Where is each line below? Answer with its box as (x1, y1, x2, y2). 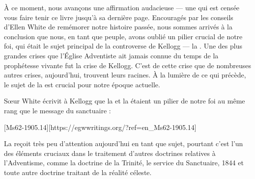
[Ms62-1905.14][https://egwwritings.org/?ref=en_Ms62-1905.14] (4, 122, 197, 132)
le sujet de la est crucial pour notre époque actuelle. (4, 79, 160, 89)
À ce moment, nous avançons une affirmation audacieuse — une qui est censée (4, 2, 240, 12)
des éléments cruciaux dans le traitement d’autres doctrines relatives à (4, 148, 216, 158)
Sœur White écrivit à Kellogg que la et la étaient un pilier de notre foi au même (4, 96, 245, 106)
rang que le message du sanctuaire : (4, 105, 111, 115)
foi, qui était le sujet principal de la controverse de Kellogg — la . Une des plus (4, 41, 242, 51)
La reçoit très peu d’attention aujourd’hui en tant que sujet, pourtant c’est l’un (4, 138, 243, 149)
